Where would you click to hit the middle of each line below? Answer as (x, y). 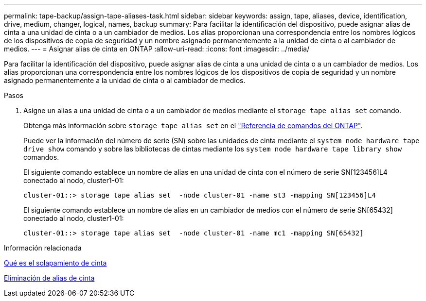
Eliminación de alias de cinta (49, 278)
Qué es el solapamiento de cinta (55, 263)
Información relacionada (43, 248)
